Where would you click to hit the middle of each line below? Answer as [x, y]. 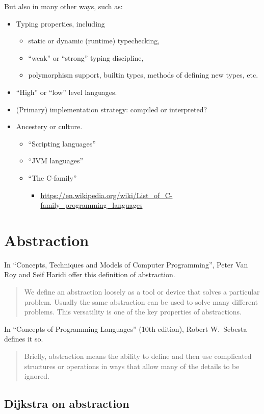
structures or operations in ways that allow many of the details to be [132, 366]
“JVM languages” [56, 161]
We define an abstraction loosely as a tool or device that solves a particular [142, 292]
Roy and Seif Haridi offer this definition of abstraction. [90, 274]
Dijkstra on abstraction [67, 404]
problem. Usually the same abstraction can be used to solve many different [141, 301]
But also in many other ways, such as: [63, 6]
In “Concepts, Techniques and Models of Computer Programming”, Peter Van [126, 264]
